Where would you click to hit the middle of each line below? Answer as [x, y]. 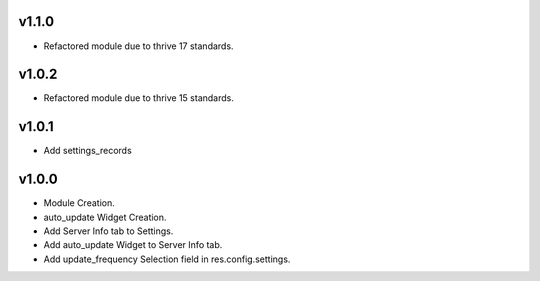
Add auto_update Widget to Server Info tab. [133, 245]
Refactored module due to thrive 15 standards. [138, 98]
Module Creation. [79, 203]
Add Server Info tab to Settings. [108, 231]
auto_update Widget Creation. [105, 217]
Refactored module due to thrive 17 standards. [138, 46]
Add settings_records [87, 151]
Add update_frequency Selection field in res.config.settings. [167, 259]
